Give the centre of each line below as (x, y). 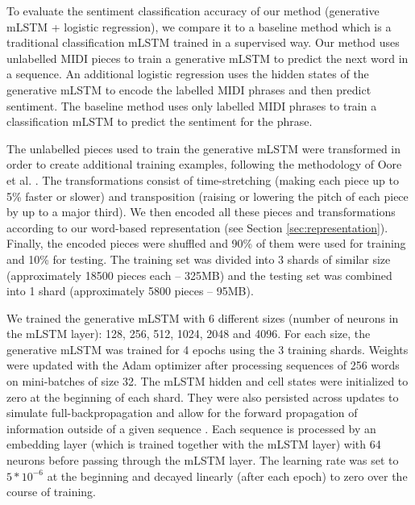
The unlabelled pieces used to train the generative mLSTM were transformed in (204, 148)
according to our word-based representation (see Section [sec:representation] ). (197, 227)
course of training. (52, 492)
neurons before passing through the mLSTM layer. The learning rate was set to (203, 460)
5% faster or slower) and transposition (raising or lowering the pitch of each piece (207, 196)
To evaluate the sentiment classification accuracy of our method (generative (193, 10)
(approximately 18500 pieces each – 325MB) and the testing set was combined (199, 275)
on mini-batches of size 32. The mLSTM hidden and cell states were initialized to (207, 381)
